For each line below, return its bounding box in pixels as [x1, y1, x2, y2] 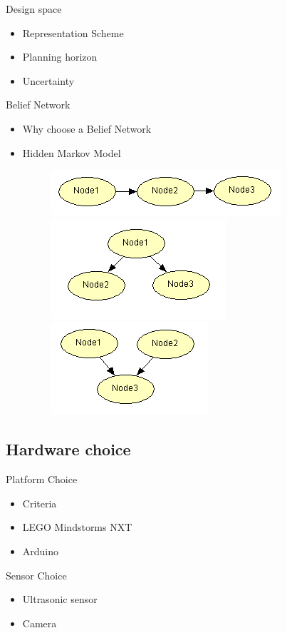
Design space [6, 1, 62, 16]
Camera [22, 615, 57, 630]
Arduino [22, 543, 59, 558]
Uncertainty [22, 73, 75, 88]
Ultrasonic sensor [22, 592, 98, 607]
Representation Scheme [22, 25, 124, 40]
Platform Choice [6, 472, 78, 487]
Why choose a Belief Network [22, 121, 152, 136]
